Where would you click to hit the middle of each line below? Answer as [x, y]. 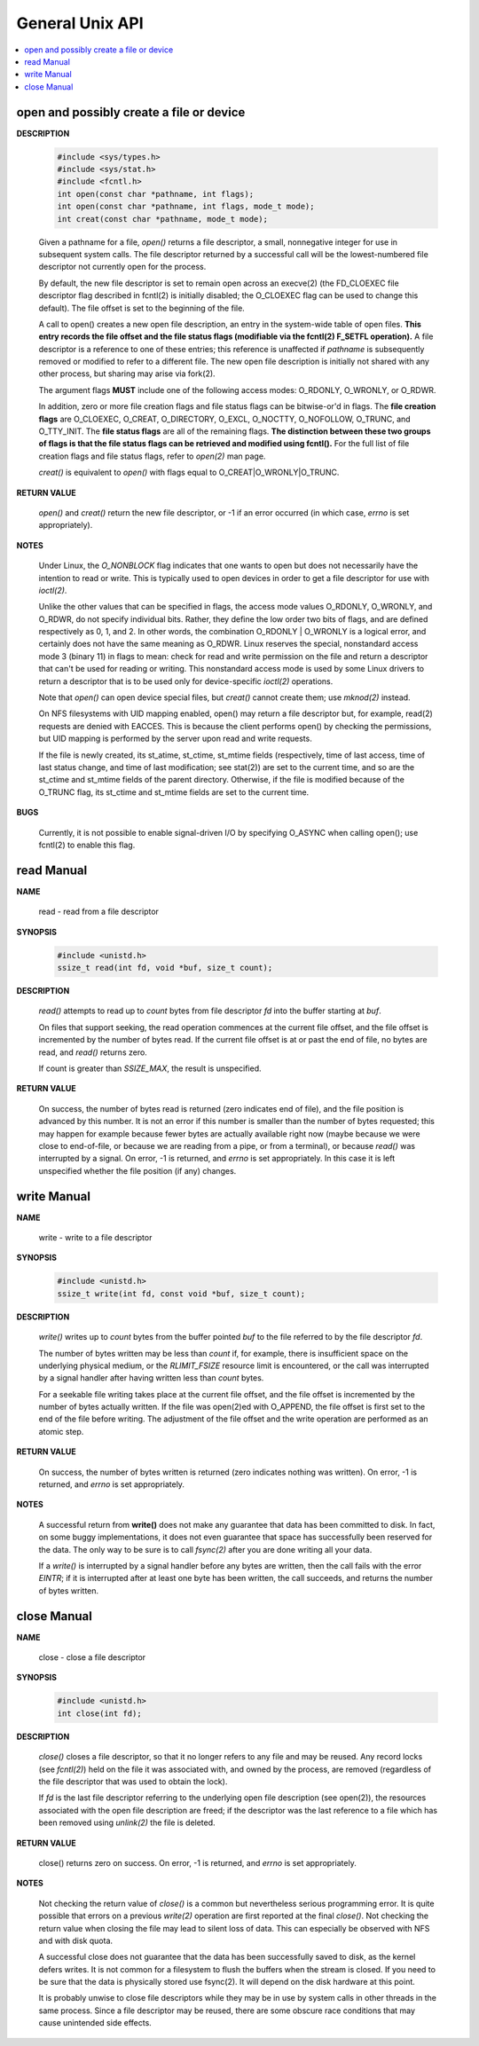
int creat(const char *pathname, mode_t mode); [162, 219]
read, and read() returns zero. [93, 1052]
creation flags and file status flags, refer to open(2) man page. [152, 456]
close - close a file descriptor [92, 1657]
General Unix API [80, 23]
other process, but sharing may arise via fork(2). [127, 374]
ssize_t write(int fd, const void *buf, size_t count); [181, 1294]
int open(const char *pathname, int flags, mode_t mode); [186, 207]
